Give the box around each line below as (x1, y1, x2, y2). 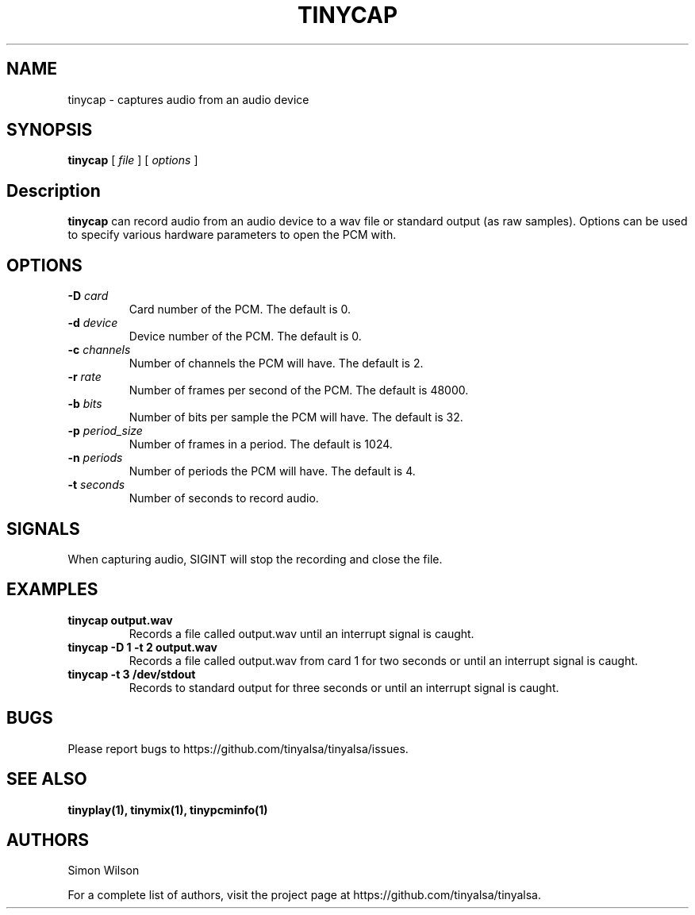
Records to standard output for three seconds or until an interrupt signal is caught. (129, 680, 559, 694)
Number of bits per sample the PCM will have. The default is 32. (129, 410, 463, 425)
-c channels (67, 343, 131, 357)
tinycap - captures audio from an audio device (67, 92, 309, 106)
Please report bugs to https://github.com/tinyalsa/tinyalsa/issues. (67, 741, 409, 755)
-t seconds (67, 478, 125, 492)
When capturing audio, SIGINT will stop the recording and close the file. (67, 552, 443, 566)
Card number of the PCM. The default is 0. (129, 302, 351, 317)
